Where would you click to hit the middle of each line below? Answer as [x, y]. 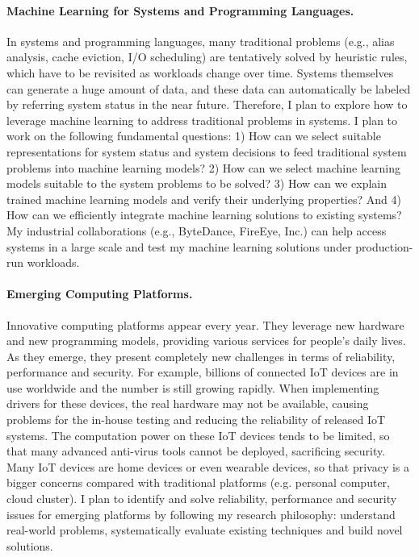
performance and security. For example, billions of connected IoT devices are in [203, 372]
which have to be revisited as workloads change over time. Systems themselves [200, 72]
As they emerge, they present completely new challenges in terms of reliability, [201, 356]
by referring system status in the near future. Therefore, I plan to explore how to [207, 104]
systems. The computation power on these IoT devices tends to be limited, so [198, 435]
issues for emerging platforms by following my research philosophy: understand [201, 514]
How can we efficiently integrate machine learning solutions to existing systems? [204, 215]
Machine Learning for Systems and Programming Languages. [180, 10]
